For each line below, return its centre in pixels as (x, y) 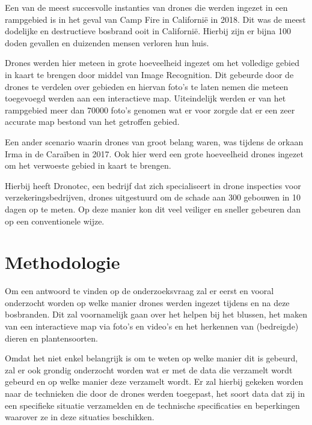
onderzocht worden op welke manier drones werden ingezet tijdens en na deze (147, 302)
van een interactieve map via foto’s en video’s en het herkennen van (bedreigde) (152, 326)
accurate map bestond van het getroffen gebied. (92, 122)
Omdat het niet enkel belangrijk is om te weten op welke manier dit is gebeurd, (151, 358)
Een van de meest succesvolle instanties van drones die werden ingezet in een (146, 7)
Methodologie (63, 262)
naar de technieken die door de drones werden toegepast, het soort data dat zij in (155, 393)
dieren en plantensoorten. (51, 338)
